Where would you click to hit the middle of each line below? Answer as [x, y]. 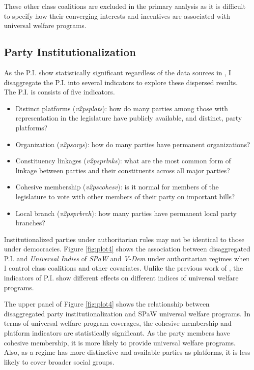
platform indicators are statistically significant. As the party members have [117, 333]
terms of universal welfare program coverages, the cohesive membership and [118, 323]
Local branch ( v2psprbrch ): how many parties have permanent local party [126, 213]
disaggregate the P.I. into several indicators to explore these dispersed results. [121, 82]
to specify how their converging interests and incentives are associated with [117, 15]
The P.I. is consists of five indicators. [59, 92]
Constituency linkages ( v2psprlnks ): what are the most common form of [123, 161]
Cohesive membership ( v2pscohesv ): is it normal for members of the [117, 187]
